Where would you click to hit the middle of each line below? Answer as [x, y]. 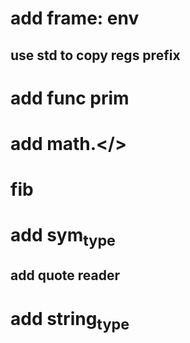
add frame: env [75, 18]
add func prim [70, 98]
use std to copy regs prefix [95, 55]
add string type [70, 320]
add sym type [63, 237]
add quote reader [65, 275]
